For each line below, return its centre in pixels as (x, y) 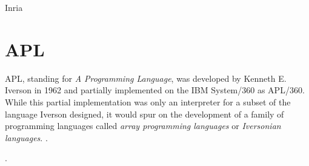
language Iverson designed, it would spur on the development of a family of (145, 114)
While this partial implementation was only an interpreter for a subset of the (148, 101)
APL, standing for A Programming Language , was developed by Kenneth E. (146, 78)
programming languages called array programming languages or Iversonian (143, 126)
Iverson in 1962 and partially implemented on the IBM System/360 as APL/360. (155, 90)
